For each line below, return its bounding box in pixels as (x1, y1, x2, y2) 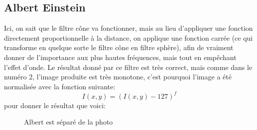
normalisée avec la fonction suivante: (4, 81, 116, 91)
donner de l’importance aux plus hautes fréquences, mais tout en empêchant (4, 52, 237, 62)
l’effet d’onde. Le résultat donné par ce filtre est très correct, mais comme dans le (4, 62, 253, 72)
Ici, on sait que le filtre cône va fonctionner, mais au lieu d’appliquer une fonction (4, 23, 253, 33)
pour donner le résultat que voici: (4, 100, 106, 110)
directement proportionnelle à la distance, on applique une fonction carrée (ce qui (4, 32, 253, 43)
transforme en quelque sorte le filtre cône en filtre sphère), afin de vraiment (4, 42, 234, 53)
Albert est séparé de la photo (24, 117, 113, 127)
